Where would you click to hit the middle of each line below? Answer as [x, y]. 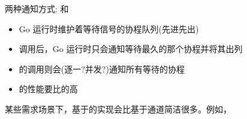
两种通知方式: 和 [37, 8]
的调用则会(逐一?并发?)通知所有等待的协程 [102, 68]
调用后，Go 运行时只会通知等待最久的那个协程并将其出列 [131, 49]
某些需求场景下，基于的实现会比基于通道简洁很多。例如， [118, 109]
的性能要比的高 [48, 89]
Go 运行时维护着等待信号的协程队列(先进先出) [109, 28]
